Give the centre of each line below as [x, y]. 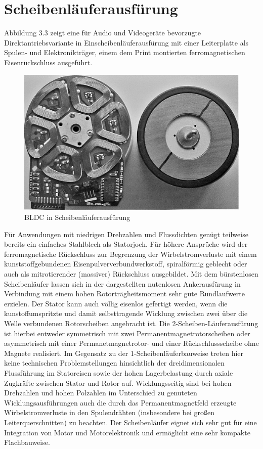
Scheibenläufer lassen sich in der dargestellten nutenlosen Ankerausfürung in [122, 283]
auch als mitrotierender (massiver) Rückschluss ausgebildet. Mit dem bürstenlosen [131, 274]
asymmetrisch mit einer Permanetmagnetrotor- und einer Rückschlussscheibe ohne [131, 343]
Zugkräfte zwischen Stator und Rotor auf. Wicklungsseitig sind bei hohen [118, 383]
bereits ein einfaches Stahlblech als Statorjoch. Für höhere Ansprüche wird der [126, 244]
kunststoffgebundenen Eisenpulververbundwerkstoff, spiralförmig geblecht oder [126, 264]
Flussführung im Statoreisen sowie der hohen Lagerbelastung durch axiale [119, 372]
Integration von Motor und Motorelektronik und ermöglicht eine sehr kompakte [127, 432]
